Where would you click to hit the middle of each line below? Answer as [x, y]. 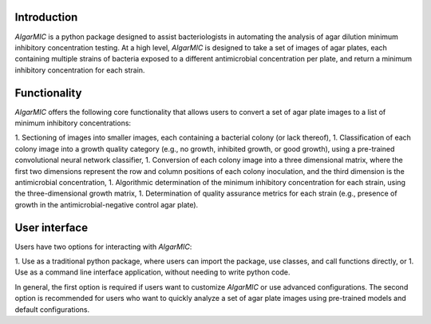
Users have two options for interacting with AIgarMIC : [103, 247]
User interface [51, 227]
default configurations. [52, 309]
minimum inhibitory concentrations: [73, 123]
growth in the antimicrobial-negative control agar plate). [107, 204]
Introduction [46, 17]
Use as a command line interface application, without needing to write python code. [152, 272]
